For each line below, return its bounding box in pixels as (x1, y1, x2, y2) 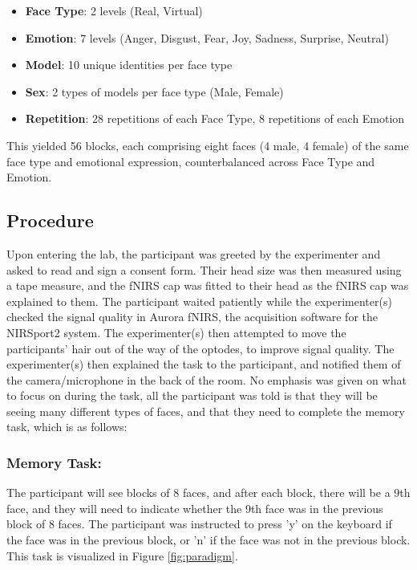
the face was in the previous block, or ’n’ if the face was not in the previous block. (6, 531, 411, 548)
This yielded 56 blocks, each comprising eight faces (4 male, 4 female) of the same (6, 136, 409, 153)
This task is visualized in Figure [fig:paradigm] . (6, 547, 238, 564)
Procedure (6, 208, 94, 233)
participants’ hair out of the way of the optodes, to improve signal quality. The (6, 340, 395, 356)
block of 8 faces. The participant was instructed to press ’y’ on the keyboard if (6, 515, 392, 532)
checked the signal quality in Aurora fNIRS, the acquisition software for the (6, 308, 378, 325)
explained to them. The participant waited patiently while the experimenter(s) (6, 292, 392, 309)
